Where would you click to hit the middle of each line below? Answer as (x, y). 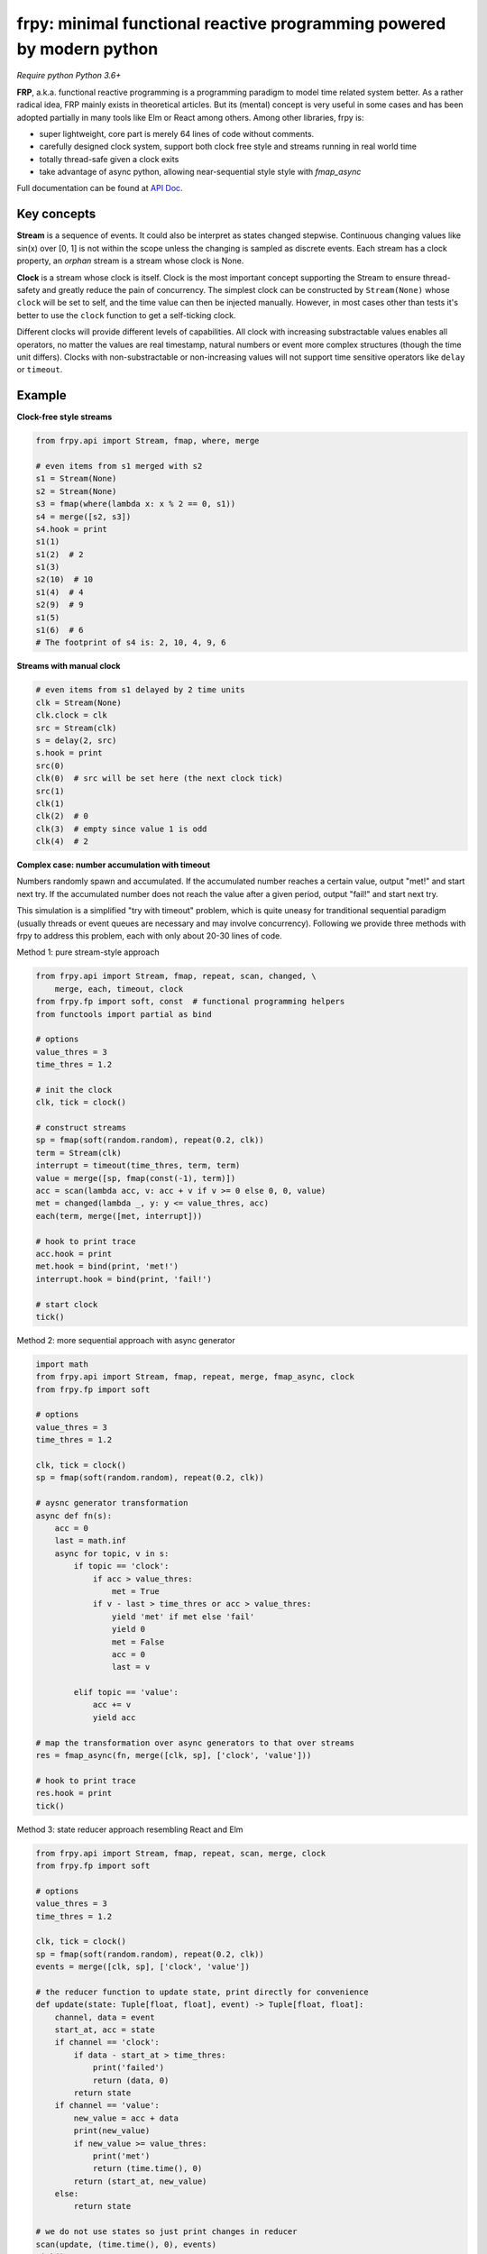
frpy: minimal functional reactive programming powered (231, 23)
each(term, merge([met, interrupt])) (119, 1216)
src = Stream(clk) (76, 728)
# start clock (67, 1304)
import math (62, 1364)
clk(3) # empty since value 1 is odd (121, 829)
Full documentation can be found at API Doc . (100, 188)
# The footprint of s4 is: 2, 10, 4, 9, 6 (131, 643)
